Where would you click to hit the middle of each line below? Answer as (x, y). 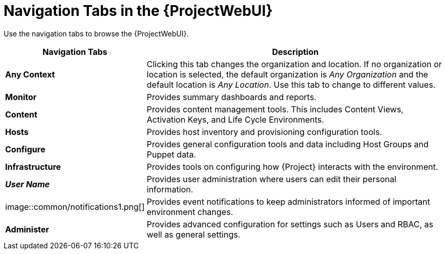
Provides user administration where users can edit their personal (272, 179)
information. (170, 189)
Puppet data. (171, 154)
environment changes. (190, 212)
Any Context (30, 74)
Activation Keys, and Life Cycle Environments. (235, 119)
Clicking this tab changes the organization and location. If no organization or (294, 64)
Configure (25, 149)
